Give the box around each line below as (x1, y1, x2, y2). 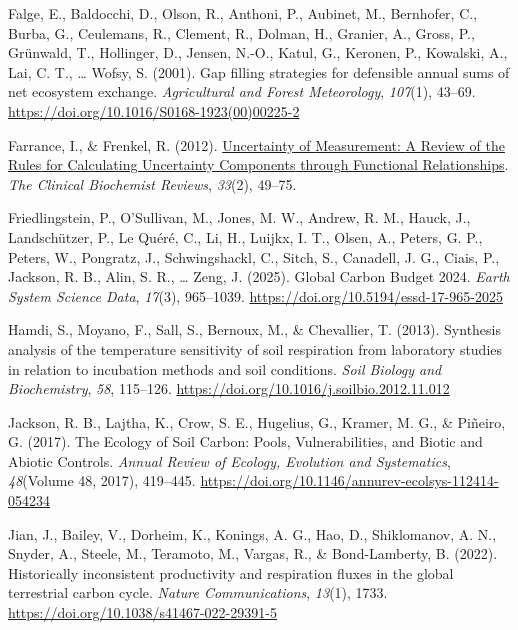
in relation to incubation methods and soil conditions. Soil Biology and (8, 358, 442, 379)
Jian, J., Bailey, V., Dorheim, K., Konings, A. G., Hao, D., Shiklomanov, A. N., (8, 523, 497, 544)
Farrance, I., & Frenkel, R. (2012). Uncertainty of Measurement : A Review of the (8, 134, 505, 155)
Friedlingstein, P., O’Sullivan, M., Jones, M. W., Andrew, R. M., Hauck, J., (8, 207, 471, 228)
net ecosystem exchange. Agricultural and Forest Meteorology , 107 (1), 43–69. (8, 81, 476, 102)
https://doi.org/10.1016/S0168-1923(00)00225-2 (8, 100, 300, 121)
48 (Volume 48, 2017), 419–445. (8, 470, 196, 491)
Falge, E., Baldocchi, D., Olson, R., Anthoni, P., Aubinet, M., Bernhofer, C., (8, 3, 478, 23)
